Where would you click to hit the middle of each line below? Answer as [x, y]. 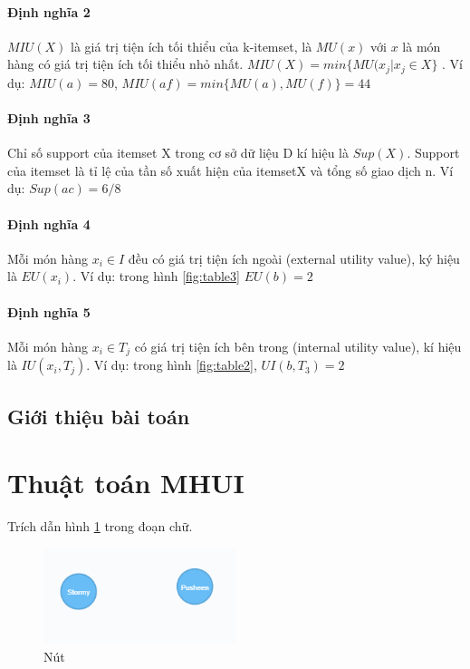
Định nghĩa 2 [49, 11]
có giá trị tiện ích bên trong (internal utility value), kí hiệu [298, 346]
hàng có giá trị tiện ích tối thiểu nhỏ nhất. [125, 64]
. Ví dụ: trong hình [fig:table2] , [172, 365]
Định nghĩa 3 [49, 118]
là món [422, 46]
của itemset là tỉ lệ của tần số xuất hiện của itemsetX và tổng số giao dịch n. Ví [230, 170]
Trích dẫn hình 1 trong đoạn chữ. [100, 526]
